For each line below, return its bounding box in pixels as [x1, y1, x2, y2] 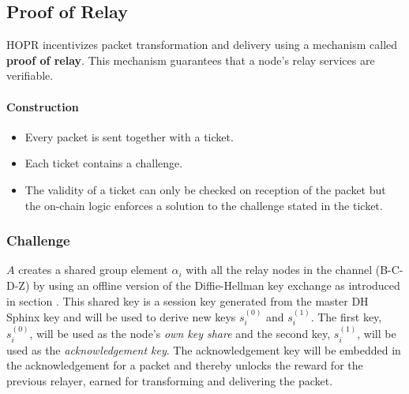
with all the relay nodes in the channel [186, 261, 373, 278]
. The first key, [310, 308, 382, 325]
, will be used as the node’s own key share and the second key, [29, 325, 331, 342]
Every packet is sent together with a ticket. [24, 128, 234, 144]
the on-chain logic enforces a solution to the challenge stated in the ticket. [24, 197, 383, 213]
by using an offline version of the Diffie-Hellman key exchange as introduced [33, 276, 400, 293]
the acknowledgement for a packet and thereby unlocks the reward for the [6, 357, 363, 373]
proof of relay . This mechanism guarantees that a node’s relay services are [6, 51, 375, 68]
